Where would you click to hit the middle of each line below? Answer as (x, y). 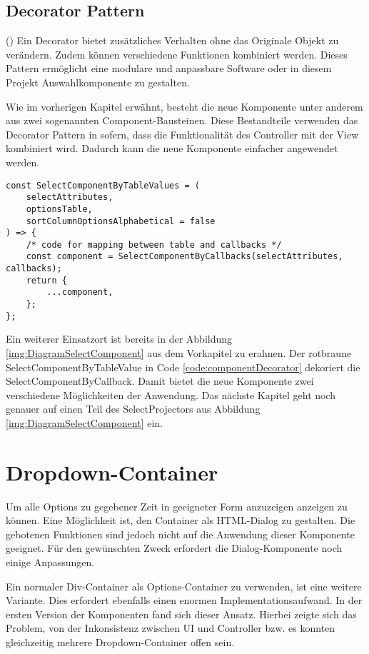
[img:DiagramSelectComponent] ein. (84, 422)
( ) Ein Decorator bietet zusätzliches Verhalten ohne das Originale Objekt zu (172, 40)
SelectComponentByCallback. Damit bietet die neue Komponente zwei (160, 381)
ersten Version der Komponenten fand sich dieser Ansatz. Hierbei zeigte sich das (181, 614)
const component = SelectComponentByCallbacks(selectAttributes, (184, 257)
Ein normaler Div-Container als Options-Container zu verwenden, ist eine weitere (184, 586)
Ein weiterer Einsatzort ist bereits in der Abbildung (119, 339)
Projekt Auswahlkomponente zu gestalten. (98, 82)
